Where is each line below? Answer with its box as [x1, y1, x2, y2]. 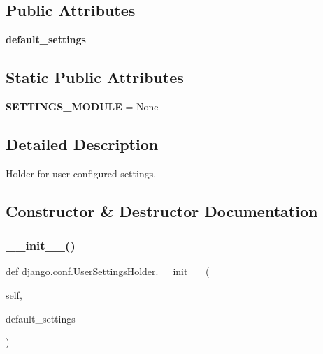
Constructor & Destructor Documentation [6, 200, 318, 221]
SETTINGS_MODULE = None [6, 99, 159, 113]
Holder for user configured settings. [6, 165, 157, 180]
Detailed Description [6, 133, 159, 154]
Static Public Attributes [6, 66, 184, 88]
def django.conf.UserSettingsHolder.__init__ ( [6, 264, 210, 279]
